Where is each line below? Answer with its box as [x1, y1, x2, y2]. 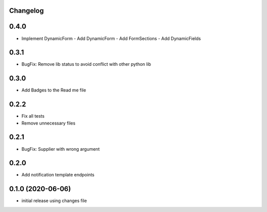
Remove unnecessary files [21, 120, 76, 126]
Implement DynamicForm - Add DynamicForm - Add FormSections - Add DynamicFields [21, 35, 201, 42]
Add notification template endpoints [21, 172, 95, 178]
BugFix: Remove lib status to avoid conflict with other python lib [21, 61, 151, 67]
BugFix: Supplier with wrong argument [21, 146, 100, 152]
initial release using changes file [21, 198, 87, 204]
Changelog [9, 6, 44, 15]
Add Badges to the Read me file [21, 87, 87, 93]
